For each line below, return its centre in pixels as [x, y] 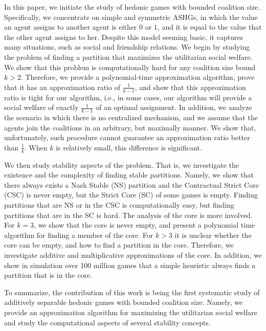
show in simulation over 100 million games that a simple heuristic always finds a [130, 265]
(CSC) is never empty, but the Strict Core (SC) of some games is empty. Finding [131, 195]
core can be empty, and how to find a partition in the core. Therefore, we [119, 245]
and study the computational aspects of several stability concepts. [107, 322]
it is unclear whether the [213, 235]
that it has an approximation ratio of [62, 87]
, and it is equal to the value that [209, 27]
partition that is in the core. [48, 275]
